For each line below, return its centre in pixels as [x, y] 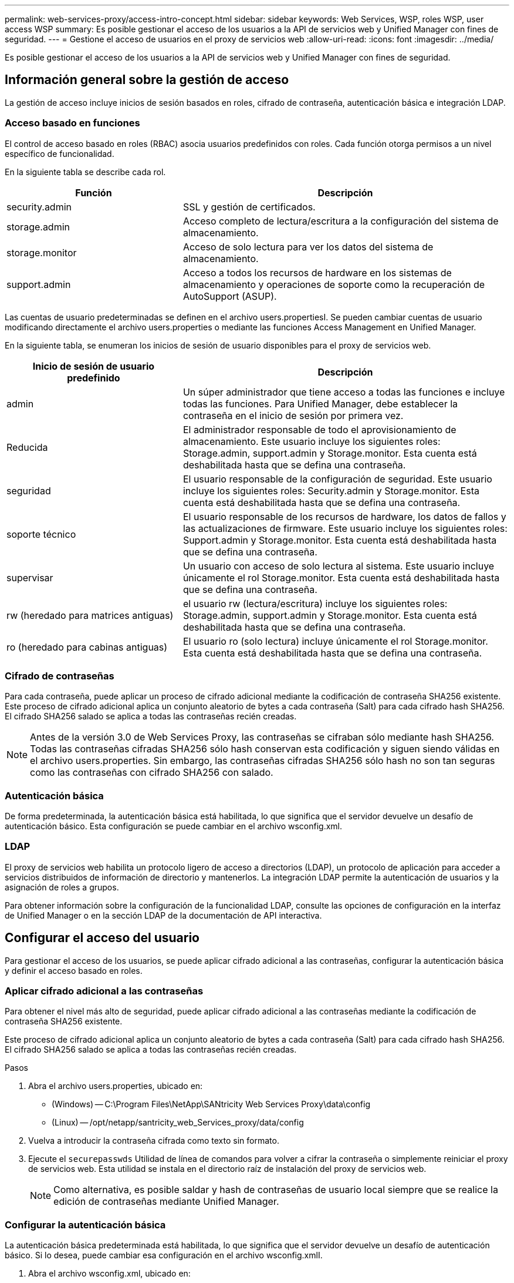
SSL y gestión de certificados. [249, 207]
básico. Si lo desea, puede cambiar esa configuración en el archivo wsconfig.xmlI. [164, 1255]
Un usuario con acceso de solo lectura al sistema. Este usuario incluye [339, 566]
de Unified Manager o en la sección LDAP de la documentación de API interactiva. [163, 915]
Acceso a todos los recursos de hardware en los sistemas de [317, 272]
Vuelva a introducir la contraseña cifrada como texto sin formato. [154, 1141]
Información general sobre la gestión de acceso [147, 80]
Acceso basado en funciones [72, 123]
